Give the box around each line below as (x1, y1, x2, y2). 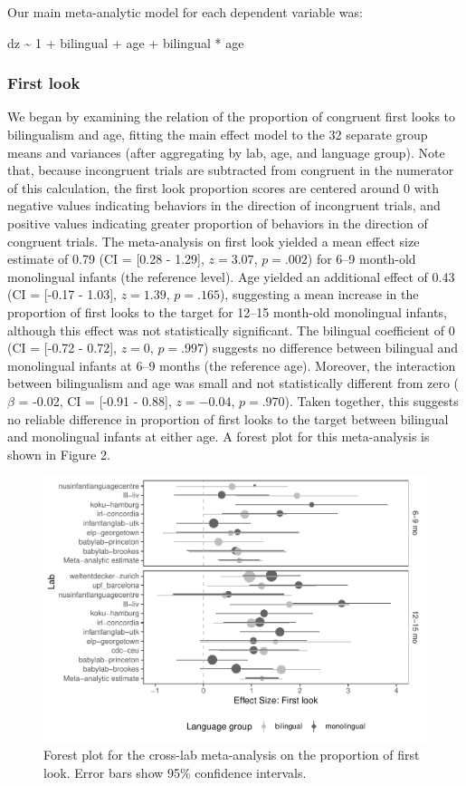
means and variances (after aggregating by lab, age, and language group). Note (7, 142, 445, 161)
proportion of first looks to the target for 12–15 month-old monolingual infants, (7, 302, 447, 321)
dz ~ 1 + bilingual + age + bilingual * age (7, 33, 244, 52)
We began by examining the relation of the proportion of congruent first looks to (7, 107, 456, 126)
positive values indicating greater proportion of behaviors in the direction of (7, 213, 428, 232)
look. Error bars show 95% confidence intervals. (43, 763, 307, 781)
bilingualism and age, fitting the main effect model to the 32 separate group (7, 125, 428, 143)
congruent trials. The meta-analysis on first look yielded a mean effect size (7, 231, 420, 250)
